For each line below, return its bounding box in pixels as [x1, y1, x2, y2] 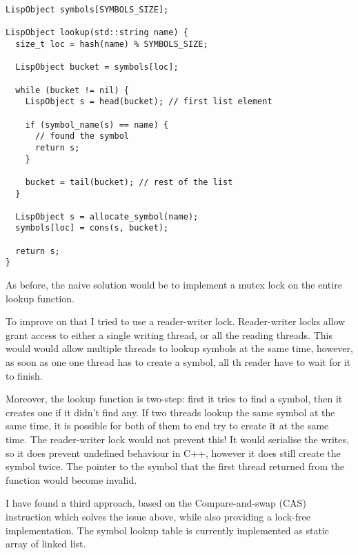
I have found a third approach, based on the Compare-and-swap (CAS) [6, 496, 306, 510]
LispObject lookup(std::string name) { [6, 28, 188, 38]
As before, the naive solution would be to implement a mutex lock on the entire [6, 277, 342, 292]
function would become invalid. [6, 472, 137, 487]
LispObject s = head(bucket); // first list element [25, 97, 272, 107]
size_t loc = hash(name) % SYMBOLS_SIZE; [15, 39, 208, 49]
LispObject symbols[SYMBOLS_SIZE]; [6, 5, 169, 14]
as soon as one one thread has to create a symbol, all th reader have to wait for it [6, 355, 351, 369]
